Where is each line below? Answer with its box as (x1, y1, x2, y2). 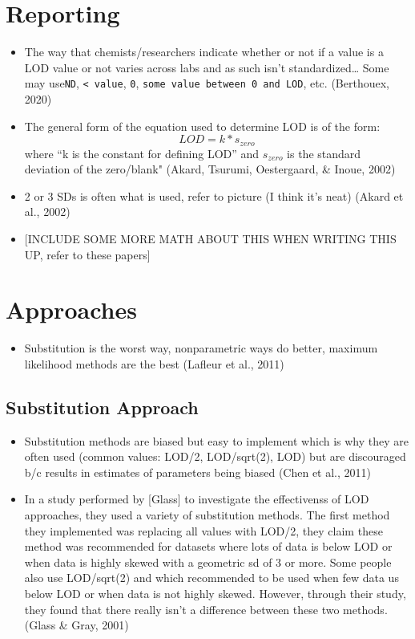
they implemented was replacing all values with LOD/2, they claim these (24, 522, 383, 539)
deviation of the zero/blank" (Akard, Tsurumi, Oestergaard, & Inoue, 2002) (24, 161, 396, 177)
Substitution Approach (6, 394, 199, 419)
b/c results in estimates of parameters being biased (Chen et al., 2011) (24, 463, 372, 480)
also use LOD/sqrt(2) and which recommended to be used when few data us (24, 569, 399, 586)
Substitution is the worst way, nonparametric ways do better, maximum (24, 340, 378, 356)
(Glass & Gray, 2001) (24, 617, 129, 633)
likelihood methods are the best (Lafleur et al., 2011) (24, 355, 284, 372)
